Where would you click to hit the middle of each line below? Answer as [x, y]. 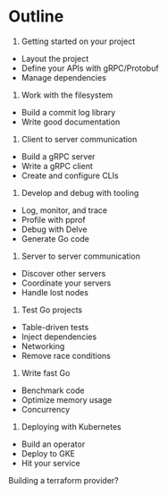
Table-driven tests [55, 327]
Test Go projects [51, 310]
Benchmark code [53, 390]
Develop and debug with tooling [80, 192]
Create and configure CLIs [70, 175]
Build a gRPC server [58, 156]
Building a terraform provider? [64, 480]
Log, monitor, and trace [64, 210]
